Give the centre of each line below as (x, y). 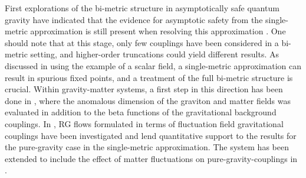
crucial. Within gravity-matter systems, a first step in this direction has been (144, 89)
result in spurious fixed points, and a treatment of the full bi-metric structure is (149, 77)
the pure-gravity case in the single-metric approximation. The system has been (147, 147)
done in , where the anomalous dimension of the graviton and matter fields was (148, 100)
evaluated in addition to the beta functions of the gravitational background (141, 112)
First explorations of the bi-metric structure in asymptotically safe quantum (142, 8)
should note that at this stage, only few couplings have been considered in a (142, 42)
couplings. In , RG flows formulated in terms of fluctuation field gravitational (144, 123)
